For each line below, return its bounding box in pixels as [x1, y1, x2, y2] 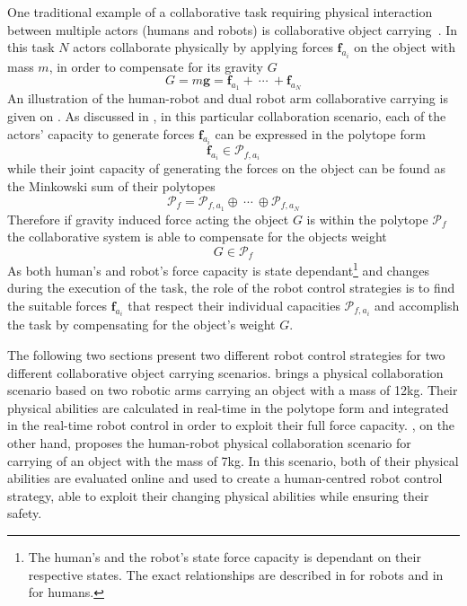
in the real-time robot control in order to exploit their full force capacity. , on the [7, 416, 455, 435]
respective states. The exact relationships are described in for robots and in [28, 565, 444, 584]
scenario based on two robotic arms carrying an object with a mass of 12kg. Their [7, 381, 458, 400]
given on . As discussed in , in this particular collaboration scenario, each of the [7, 107, 446, 126]
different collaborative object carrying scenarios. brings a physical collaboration [7, 363, 444, 382]
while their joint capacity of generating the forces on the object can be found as [7, 159, 445, 178]
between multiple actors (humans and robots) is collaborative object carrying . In [7, 20, 458, 39]
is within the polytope [306, 209, 428, 228]
